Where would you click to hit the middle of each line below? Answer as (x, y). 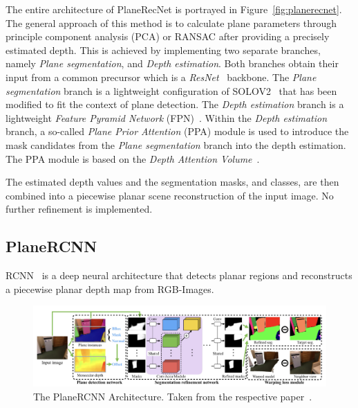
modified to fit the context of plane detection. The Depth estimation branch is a (175, 104)
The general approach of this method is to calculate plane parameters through (171, 23)
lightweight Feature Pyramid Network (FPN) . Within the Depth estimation (167, 117)
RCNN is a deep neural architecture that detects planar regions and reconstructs (179, 275)
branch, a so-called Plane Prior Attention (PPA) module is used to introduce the (177, 131)
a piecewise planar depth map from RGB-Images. (110, 289)
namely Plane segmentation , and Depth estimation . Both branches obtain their (172, 63)
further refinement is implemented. (79, 209)
